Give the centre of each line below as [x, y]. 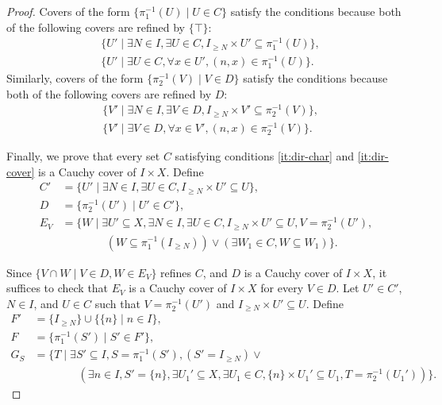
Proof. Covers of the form [68, 11]
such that [117, 303]
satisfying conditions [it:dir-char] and [265, 156]
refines [176, 272]
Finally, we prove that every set [83, 156]
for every [282, 288]
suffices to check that [58, 288]
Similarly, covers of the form [75, 78]
